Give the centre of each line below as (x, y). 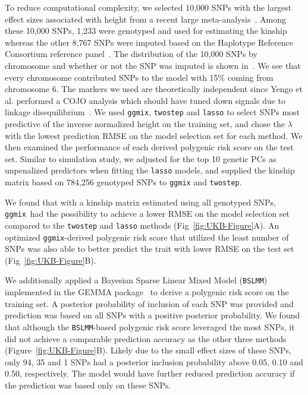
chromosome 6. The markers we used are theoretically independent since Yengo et (154, 89)
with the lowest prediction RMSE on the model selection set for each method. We (154, 135)
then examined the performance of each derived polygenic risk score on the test (149, 147)
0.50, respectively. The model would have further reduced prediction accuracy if (150, 373)
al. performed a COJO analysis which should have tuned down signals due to (145, 100)
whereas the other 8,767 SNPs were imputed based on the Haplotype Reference (149, 42)
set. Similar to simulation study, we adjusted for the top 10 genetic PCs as (141, 158)
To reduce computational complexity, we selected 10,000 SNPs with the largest (148, 7)
